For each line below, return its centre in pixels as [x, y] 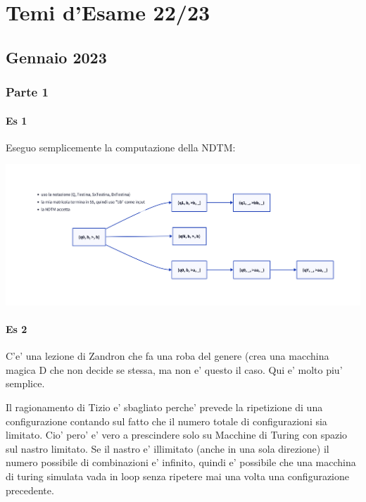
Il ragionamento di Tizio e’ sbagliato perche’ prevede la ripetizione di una [164, 407]
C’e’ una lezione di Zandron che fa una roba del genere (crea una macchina [168, 356]
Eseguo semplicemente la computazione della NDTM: [121, 147]
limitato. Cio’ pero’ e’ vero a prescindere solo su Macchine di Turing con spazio [177, 435]
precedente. [30, 490]
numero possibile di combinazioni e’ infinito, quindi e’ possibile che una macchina [181, 462]
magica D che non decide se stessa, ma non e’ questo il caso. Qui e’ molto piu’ [174, 369]
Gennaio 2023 [56, 57]
